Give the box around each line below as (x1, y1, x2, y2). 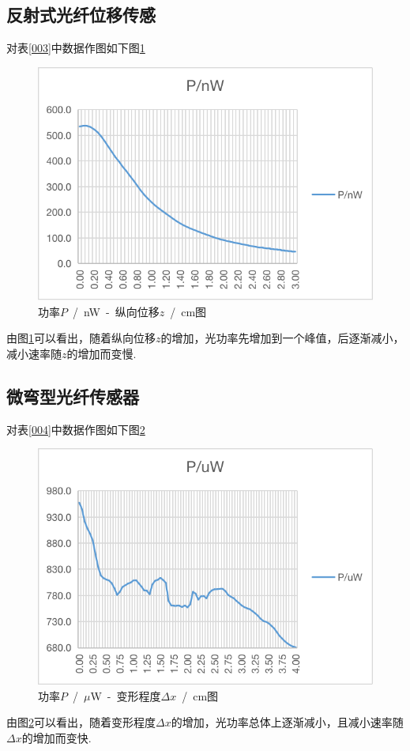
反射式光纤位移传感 (6, 2, 156, 27)
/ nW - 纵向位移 (72, 303, 160, 319)
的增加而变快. (21, 729, 92, 745)
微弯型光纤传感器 (6, 383, 139, 408)
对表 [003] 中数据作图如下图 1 (6, 40, 145, 56)
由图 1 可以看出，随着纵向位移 (6, 330, 156, 346)
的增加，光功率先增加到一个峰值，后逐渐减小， (160, 330, 404, 346)
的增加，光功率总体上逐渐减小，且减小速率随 (171, 714, 404, 730)
